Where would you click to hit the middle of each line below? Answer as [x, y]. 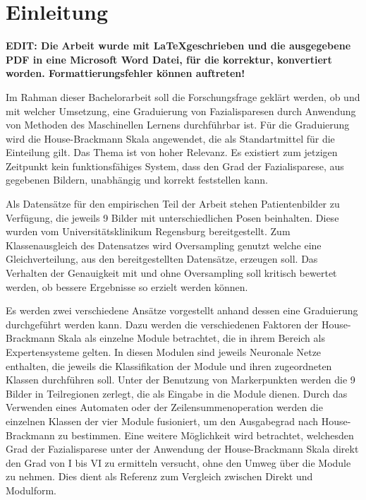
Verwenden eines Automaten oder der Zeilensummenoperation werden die [164, 407]
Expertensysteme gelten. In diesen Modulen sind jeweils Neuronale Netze [164, 352]
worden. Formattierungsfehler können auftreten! [126, 73]
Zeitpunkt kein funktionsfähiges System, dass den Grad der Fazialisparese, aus [175, 166]
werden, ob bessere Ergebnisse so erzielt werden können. [127, 286]
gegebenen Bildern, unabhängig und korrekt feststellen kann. [137, 180]
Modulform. [31, 490]
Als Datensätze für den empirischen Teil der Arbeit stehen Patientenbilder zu [173, 204]
